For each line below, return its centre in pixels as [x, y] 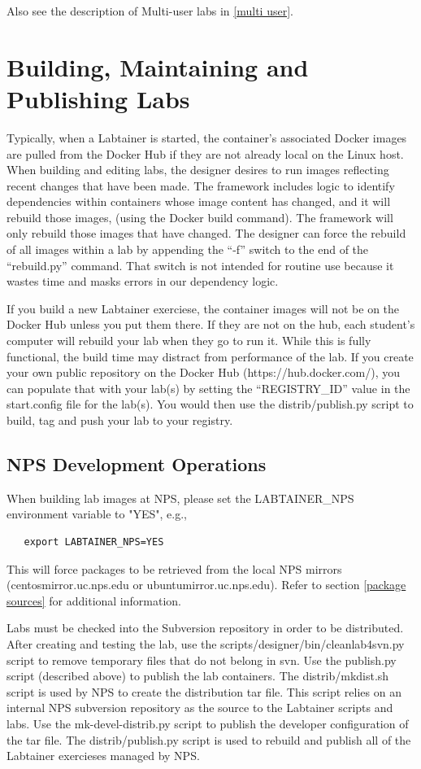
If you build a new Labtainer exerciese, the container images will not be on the [203, 308]
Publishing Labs [98, 98]
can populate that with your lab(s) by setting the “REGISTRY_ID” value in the [208, 388]
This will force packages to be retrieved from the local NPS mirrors [174, 568]
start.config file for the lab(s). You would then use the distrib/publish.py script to [210, 404]
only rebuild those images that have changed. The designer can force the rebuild [206, 233]
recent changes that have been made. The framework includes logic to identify [201, 185]
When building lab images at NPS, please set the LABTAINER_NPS [180, 498]
